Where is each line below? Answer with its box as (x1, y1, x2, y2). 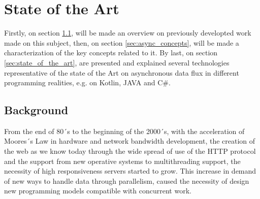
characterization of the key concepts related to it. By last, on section (4, 47, 218, 58)
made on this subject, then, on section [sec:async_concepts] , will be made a (4, 37, 239, 48)
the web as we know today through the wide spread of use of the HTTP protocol (4, 146, 256, 156)
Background (4, 102, 69, 118)
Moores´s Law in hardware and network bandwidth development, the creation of (4, 136, 255, 146)
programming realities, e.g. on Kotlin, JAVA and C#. (4, 77, 171, 88)
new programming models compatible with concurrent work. (4, 185, 191, 196)
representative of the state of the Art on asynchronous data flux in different (4, 67, 239, 78)
